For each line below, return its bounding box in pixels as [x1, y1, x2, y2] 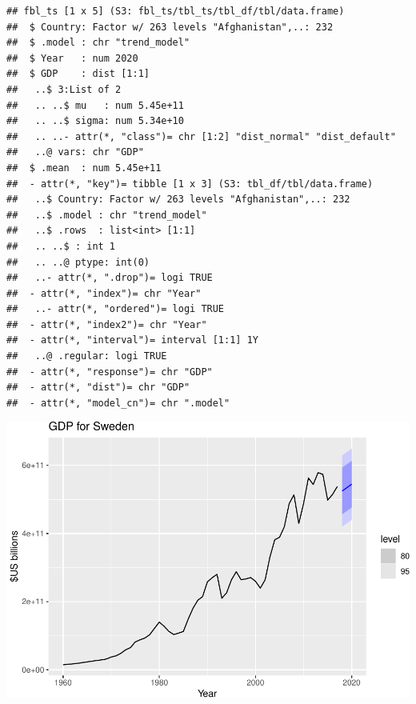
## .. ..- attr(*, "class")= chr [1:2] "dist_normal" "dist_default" [6, 130, 396, 142]
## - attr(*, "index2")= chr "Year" [6, 318, 207, 330]
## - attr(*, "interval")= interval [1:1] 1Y [6, 334, 258, 346]
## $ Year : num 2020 [6, 52, 138, 64]
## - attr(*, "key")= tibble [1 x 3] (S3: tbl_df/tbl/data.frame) [6, 178, 374, 190]
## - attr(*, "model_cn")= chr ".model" [6, 397, 230, 409]
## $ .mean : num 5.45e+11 [6, 162, 162, 174]
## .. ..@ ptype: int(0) [6, 256, 150, 268]
